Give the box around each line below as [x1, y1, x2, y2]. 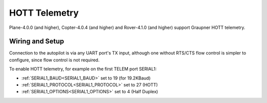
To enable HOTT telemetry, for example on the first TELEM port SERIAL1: [9, 66, 157, 72]
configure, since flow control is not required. [9, 57, 100, 63]
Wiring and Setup [9, 37, 64, 46]
